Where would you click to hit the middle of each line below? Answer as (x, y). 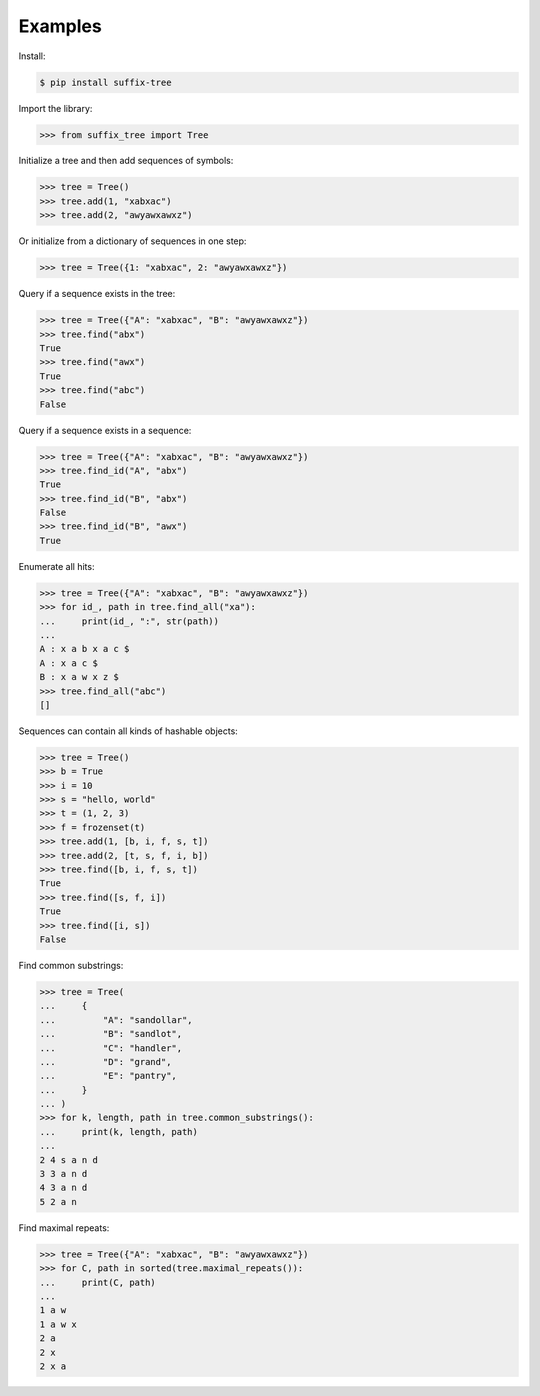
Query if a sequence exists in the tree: (97, 294)
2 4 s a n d (69, 1159)
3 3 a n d (63, 1174)
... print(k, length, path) (119, 1131)
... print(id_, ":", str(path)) (129, 621)
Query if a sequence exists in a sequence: (105, 430)
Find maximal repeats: (64, 1227)
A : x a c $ (69, 663)
